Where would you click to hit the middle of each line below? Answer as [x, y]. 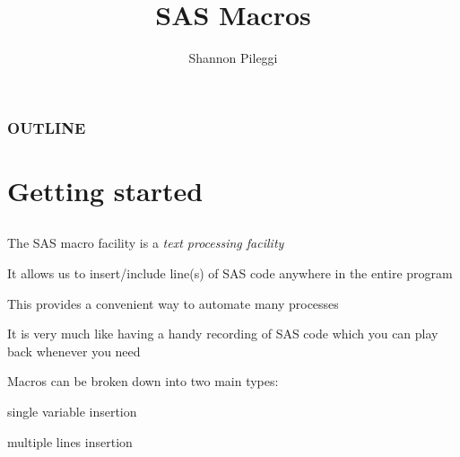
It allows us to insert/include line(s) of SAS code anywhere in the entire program [230, 273]
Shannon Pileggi [233, 58]
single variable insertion [72, 411]
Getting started [105, 190]
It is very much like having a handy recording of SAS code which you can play [223, 334]
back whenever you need [74, 351]
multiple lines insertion [70, 441]
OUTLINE [47, 127]
